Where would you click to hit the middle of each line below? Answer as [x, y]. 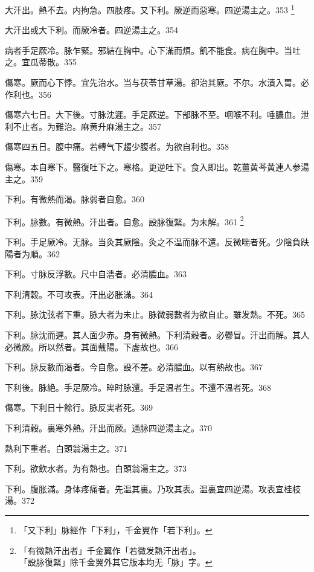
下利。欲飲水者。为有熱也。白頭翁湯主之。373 [96, 468]
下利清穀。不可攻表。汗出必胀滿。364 [79, 294]
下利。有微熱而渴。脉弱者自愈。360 [75, 199]
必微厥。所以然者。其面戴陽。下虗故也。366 [91, 346]
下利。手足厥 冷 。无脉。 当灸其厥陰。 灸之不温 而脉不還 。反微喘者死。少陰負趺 [157, 242]
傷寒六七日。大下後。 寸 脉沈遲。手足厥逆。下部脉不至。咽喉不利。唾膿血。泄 [157, 114]
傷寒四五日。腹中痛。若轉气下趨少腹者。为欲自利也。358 [117, 146]
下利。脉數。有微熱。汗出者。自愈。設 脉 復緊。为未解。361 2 [124, 220]
